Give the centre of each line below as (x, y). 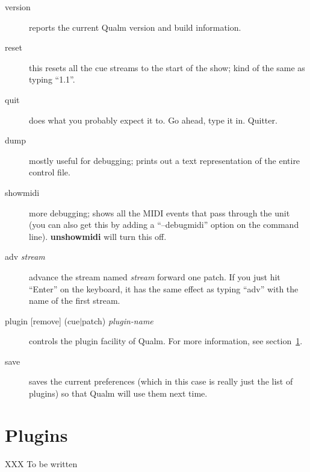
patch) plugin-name (118, 320)
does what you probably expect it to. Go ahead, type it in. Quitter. (153, 120)
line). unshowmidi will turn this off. (98, 236)
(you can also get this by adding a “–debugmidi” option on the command (164, 225)
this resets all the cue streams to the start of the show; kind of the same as (167, 67)
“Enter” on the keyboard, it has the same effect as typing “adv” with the (164, 288)
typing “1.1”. (52, 79)
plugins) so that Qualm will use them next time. (118, 393)
